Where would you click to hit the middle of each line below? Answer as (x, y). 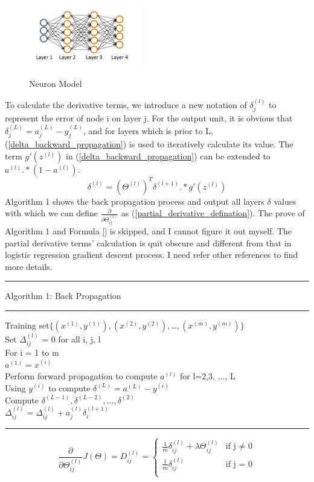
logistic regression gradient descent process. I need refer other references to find (152, 255)
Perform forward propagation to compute (81, 376)
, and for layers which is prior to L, (148, 130)
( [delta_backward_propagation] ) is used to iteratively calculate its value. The (149, 144)
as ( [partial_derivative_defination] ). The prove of (213, 213)
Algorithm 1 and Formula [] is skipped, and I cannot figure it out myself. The (149, 230)
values (285, 201)
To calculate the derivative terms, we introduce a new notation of (126, 104)
